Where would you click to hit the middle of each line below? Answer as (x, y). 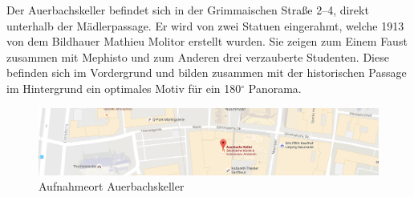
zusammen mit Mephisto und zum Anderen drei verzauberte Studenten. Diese (198, 56)
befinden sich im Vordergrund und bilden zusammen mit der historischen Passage (207, 72)
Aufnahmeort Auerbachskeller (112, 186)
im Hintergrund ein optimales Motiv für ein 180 (124, 88)
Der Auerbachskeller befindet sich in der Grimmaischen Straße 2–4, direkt (188, 10)
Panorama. (275, 88)
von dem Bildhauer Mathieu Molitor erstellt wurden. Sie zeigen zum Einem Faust (207, 41)
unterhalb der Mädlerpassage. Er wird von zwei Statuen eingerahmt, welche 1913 (205, 25)
